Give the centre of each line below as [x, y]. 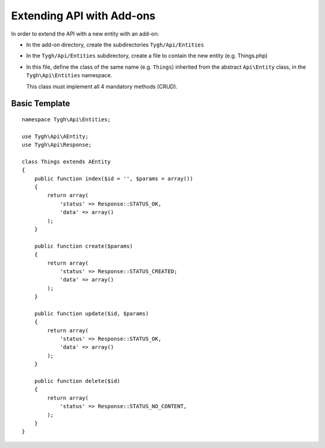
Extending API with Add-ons [83, 16]
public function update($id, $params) [91, 313]
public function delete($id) [77, 381]
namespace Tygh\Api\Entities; [67, 119]
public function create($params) [84, 246]
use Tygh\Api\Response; [57, 145]
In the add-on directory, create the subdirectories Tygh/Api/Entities [115, 45]
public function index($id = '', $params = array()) [114, 178]
